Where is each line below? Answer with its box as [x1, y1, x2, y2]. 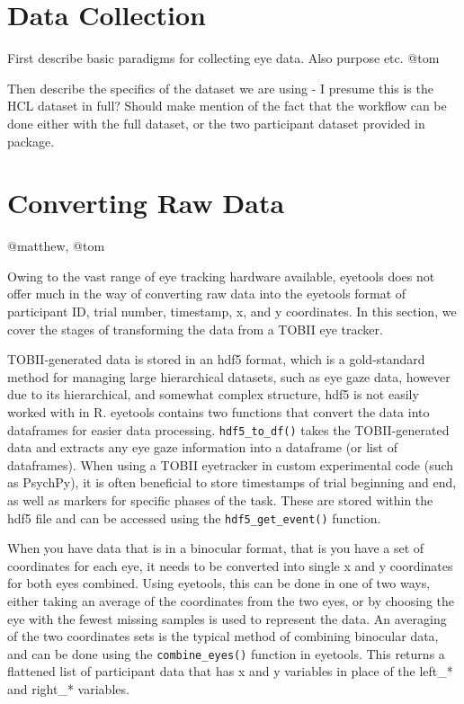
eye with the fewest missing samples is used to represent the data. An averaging [7, 609, 447, 628]
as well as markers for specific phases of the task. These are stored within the [7, 491, 433, 509]
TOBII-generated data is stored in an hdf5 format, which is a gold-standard [7, 350, 425, 369]
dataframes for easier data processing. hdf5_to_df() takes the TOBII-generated [7, 420, 450, 439]
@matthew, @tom [7, 236, 105, 255]
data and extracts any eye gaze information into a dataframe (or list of [7, 438, 397, 457]
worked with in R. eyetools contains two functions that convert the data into [7, 402, 430, 421]
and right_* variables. [7, 680, 129, 699]
